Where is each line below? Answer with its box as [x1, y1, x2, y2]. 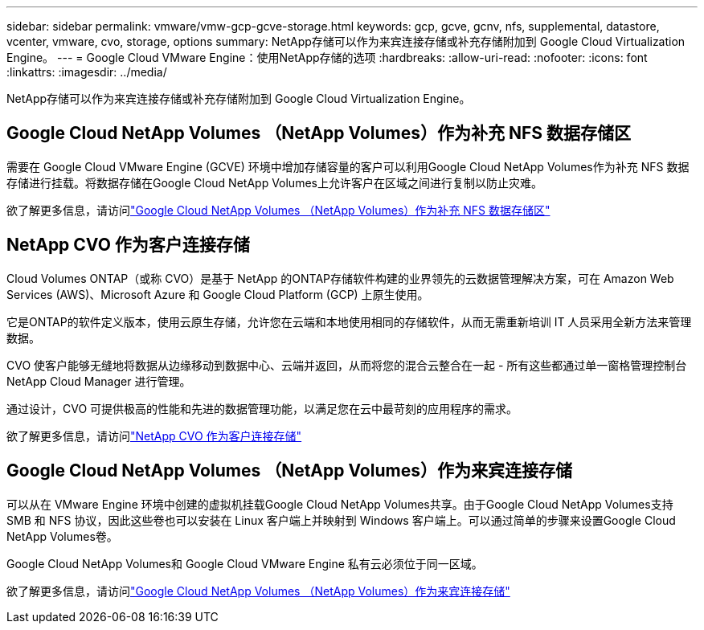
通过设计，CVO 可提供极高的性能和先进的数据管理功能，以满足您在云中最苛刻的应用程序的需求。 [6, 401, 518, 415]
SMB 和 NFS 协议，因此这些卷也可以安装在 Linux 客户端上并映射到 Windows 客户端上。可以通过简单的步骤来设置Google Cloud [6, 513, 676, 527]
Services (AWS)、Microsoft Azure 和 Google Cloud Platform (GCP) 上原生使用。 [6, 287, 429, 301]
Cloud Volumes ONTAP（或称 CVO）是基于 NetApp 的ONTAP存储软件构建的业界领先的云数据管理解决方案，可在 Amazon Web [6, 271, 674, 285]
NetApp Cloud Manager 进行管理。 [6, 374, 191, 388]
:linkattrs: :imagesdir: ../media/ [6, 65, 167, 79]
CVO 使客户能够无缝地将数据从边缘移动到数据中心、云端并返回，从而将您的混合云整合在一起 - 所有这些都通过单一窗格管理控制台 [6, 358, 687, 372]
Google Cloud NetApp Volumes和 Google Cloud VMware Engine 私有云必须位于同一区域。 [6, 556, 483, 571]
